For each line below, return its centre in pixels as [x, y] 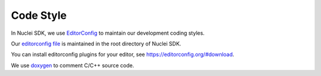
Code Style [39, 15]
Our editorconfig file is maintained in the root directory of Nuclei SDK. [96, 44]
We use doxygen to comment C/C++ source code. [73, 65]
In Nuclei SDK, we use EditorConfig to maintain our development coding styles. [108, 33]
